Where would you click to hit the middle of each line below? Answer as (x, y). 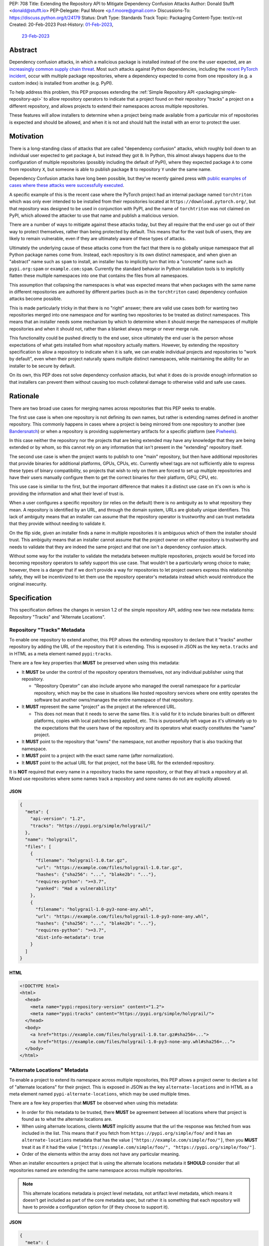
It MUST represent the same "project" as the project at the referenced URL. (99, 707)
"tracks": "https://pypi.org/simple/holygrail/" (91, 826)
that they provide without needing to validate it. (58, 524)
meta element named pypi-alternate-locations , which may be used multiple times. (100, 1093)
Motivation (26, 136)
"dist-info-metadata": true (70, 937)
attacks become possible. (36, 299)
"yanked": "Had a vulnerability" (76, 889)
